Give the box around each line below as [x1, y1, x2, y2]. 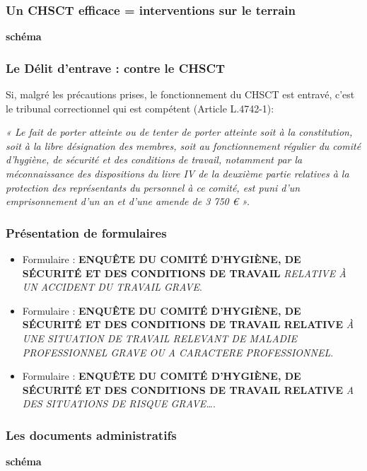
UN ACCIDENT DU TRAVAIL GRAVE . [22, 279, 202, 294]
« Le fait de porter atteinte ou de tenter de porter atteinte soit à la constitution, [6, 124, 353, 139]
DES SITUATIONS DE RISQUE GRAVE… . [22, 396, 216, 411]
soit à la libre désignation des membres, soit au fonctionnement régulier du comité [6, 138, 361, 153]
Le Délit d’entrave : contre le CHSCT [6, 59, 226, 76]
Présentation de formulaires [6, 223, 167, 241]
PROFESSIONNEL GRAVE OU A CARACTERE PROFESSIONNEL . [22, 344, 334, 359]
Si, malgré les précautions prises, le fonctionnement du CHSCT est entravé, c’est [6, 87, 355, 102]
